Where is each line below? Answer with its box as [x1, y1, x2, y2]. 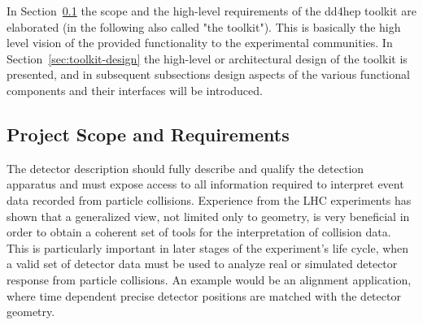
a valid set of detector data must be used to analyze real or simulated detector [7, 255, 398, 272]
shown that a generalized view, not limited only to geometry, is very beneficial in [7, 207, 410, 224]
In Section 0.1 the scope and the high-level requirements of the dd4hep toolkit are [7, 2, 416, 19]
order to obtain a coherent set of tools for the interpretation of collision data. [7, 223, 391, 240]
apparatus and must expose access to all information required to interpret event [7, 175, 404, 193]
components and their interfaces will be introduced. [7, 81, 263, 98]
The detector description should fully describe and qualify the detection [7, 159, 364, 176]
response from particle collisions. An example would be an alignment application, [7, 271, 412, 288]
